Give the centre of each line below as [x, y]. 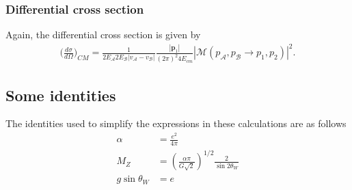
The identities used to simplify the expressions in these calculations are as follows [176, 123]
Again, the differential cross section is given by [103, 35]
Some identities [61, 95]
